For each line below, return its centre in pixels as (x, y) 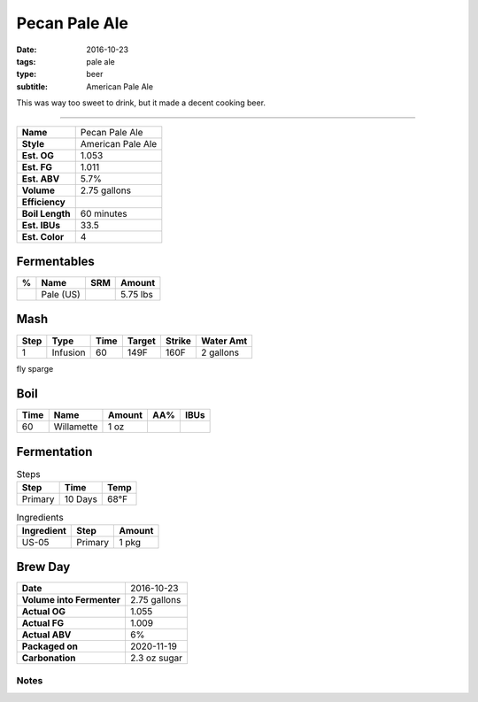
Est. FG (37, 166)
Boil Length (46, 213)
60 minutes (104, 213)
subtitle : (32, 86)
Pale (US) (61, 295)
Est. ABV (41, 179)
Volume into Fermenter (71, 600)
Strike (178, 341)
